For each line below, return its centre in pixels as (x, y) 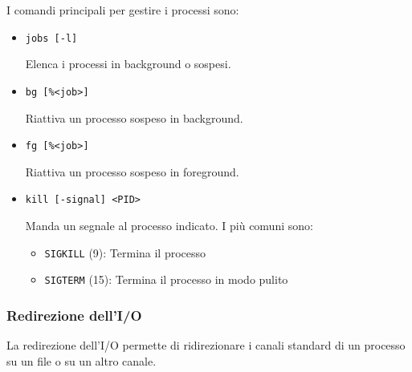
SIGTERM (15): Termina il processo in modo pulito (166, 279)
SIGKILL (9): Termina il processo (125, 252)
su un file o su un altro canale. (82, 360)
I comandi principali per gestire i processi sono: (123, 10)
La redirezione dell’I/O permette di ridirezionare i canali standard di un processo (206, 345)
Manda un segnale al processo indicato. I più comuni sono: (169, 225)
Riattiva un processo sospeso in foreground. (132, 171)
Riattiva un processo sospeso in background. (134, 117)
